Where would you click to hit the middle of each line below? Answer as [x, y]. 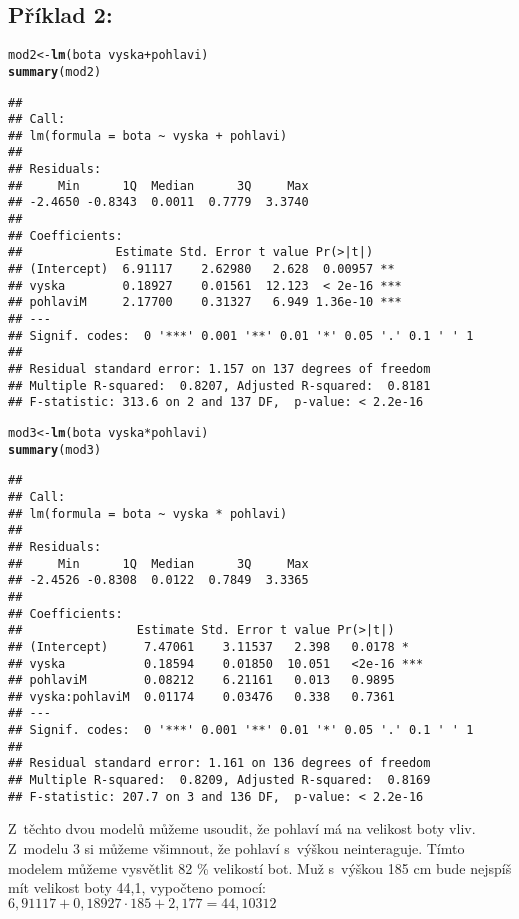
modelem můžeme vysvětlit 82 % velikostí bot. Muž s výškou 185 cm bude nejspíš [260, 867]
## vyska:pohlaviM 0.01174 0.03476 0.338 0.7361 [201, 696]
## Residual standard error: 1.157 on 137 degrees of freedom [219, 369]
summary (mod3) [55, 449]
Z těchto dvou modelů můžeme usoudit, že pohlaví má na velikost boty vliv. [242, 828]
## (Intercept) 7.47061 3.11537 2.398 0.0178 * [208, 646]
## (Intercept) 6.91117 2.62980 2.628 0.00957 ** [201, 269]
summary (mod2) [55, 71]
